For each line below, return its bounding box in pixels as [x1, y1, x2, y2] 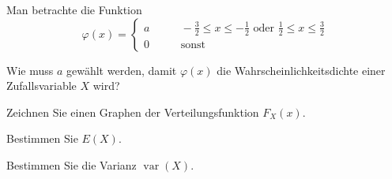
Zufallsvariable [6, 77, 77, 94]
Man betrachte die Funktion [6, 2, 142, 17]
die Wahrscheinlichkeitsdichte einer [217, 62, 386, 78]
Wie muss [6, 62, 54, 78]
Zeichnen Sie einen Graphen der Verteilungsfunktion [6, 103, 259, 120]
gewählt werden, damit [66, 62, 177, 78]
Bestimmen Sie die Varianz [6, 156, 137, 173]
